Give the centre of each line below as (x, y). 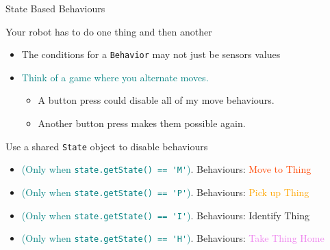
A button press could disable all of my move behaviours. (156, 100)
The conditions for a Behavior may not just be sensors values (151, 54)
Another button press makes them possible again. (142, 123)
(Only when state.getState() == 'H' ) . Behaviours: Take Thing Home (173, 238)
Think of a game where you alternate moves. (115, 77)
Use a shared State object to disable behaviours (107, 146)
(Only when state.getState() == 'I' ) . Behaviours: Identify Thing (165, 215)
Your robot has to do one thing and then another (109, 31)
